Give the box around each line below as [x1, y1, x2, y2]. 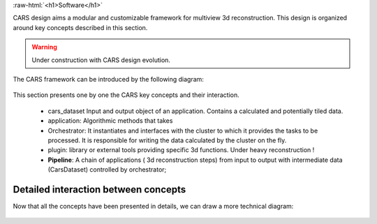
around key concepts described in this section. [13, 23, 148, 31]
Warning [31, 43, 57, 52]
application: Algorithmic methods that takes [47, 117, 173, 125]
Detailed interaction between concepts [13, 184, 186, 195]
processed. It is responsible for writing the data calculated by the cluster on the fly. [47, 136, 287, 144]
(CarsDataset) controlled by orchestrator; [47, 165, 167, 174]
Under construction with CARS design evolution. [31, 56, 171, 64]
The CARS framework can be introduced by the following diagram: [13, 75, 204, 83]
